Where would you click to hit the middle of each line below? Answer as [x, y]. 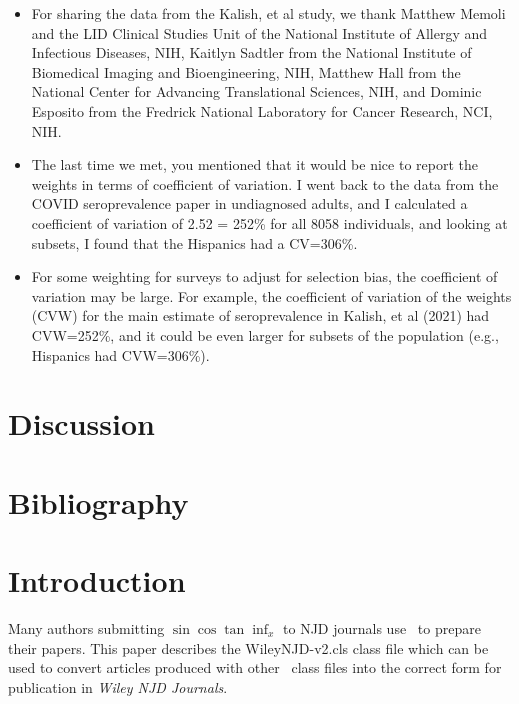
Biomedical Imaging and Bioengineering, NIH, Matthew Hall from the [246, 71]
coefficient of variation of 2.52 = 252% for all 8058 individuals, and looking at [269, 222]
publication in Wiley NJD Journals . [118, 686]
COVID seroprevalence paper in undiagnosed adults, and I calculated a [249, 203]
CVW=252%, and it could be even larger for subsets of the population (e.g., [265, 334]
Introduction [97, 580]
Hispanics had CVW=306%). [120, 354]
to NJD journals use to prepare [382, 627]
